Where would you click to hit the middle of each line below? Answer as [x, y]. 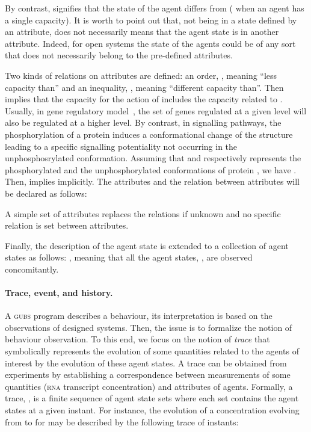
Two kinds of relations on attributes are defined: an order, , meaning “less [141, 75]
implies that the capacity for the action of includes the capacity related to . [144, 99]
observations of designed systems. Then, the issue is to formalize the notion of [149, 327]
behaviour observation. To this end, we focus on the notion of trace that [137, 339]
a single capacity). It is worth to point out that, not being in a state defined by [151, 20]
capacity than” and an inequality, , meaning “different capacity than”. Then [144, 87]
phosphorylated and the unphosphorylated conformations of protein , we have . [151, 169]
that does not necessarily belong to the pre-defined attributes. [119, 55]
